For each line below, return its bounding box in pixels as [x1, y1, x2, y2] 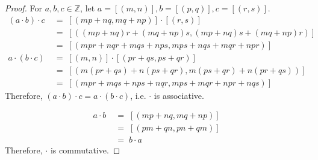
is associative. [154, 89, 204, 101]
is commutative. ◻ [50, 144, 120, 156]
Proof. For [5, 2, 43, 14]
